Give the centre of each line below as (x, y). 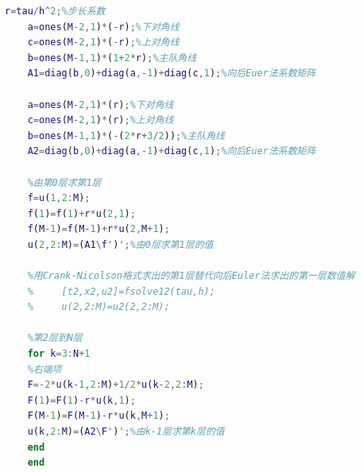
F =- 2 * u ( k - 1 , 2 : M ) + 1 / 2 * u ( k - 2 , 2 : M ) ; (116, 385)
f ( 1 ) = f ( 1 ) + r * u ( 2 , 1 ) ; (81, 213)
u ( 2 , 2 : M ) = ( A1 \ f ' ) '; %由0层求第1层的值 (120, 244)
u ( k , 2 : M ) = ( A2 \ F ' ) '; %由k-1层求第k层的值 (126, 432)
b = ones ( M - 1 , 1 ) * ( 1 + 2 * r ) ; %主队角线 (112, 58)
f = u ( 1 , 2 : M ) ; (59, 198)
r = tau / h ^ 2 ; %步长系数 (55, 11)
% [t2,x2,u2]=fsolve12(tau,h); (121, 291)
